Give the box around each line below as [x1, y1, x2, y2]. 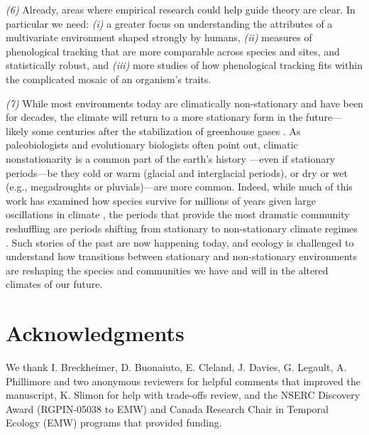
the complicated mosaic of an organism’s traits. [6, 71, 211, 86]
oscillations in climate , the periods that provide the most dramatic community [6, 207, 350, 222]
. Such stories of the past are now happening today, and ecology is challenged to [6, 235, 354, 249]
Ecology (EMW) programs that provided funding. [6, 415, 222, 430]
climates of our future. [6, 276, 103, 291]
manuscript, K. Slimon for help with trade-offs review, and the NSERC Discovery [6, 387, 360, 402]
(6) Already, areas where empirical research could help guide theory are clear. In [6, 2, 356, 16]
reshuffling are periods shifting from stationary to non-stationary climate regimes [6, 220, 358, 235]
